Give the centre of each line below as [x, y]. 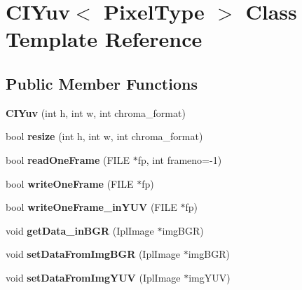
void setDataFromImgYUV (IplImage [93, 277]
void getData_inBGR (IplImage [80, 230]
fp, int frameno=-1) [180, 159]
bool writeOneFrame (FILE [70, 183]
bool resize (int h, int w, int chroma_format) [104, 136]
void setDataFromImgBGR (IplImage [93, 254]
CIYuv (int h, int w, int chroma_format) [96, 112]
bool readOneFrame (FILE [68, 159]
